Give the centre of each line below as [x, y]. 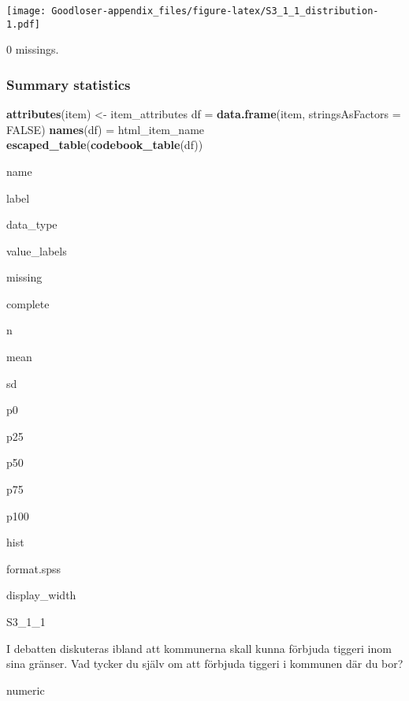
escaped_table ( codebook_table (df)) [105, 145]
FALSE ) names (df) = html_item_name [106, 129]
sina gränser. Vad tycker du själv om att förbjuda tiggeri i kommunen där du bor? [205, 664]
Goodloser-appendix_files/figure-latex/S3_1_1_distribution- [215, 11]
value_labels [37, 250]
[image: [26, 11]
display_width [41, 595]
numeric [26, 690]
